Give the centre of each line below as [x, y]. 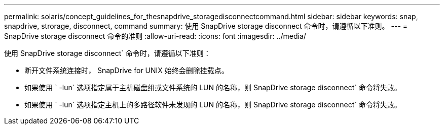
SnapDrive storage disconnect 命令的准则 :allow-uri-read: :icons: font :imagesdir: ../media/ [155, 36]
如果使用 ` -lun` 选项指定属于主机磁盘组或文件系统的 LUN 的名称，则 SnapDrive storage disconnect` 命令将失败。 [213, 87]
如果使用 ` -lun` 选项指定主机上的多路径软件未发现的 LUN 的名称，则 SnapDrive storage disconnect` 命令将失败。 [213, 105]
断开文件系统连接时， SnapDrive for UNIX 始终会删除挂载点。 [126, 70]
